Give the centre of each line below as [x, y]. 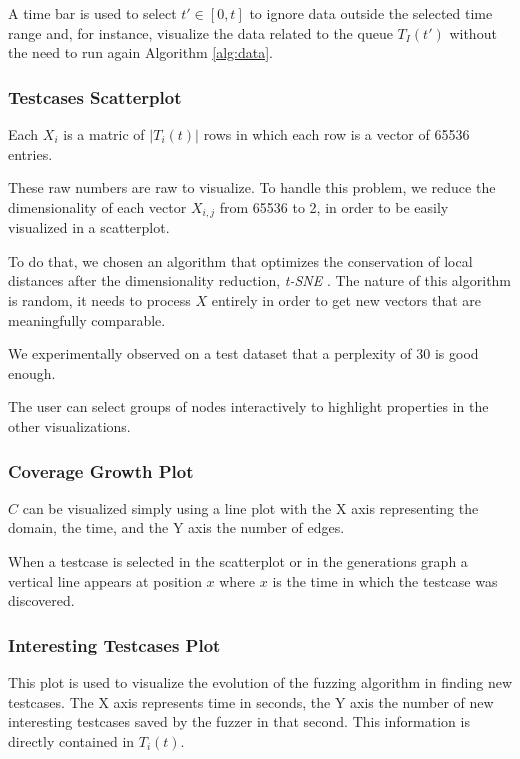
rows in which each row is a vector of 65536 [336, 134]
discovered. [41, 600]
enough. [32, 372]
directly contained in [71, 740]
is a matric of [104, 134]
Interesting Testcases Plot [114, 644]
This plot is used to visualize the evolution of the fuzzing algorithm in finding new [260, 681]
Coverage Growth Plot [101, 470]
